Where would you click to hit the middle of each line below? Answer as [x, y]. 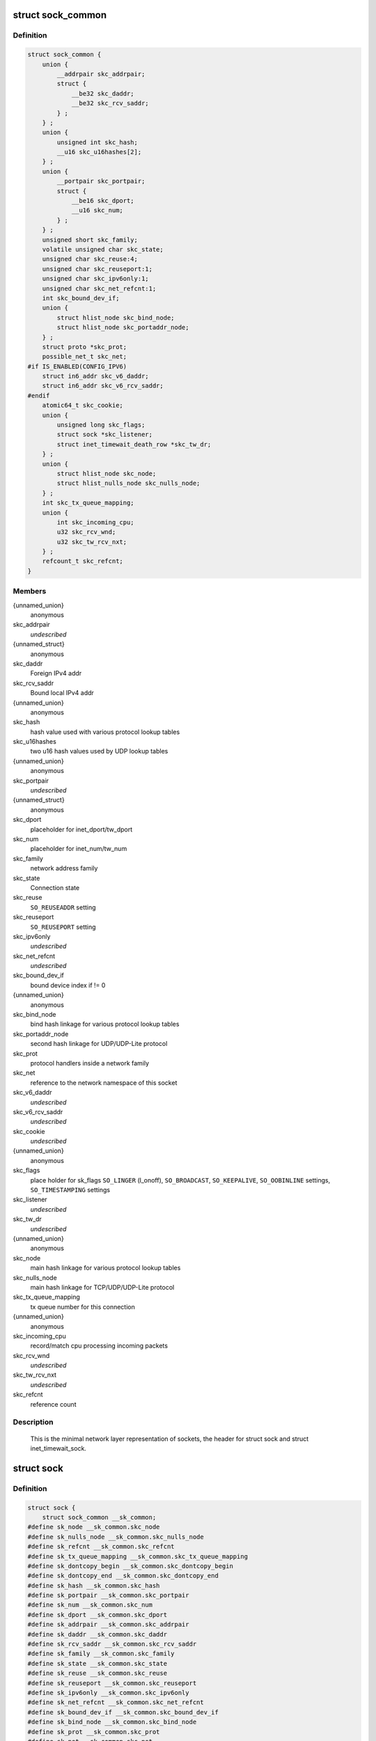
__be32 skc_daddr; [103, 93]
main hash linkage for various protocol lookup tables [105, 1268]
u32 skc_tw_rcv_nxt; [92, 542]
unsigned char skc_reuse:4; [90, 259]
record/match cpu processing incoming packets [99, 1346]
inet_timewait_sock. [58, 1448]
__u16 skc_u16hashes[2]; [99, 152]
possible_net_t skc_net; [85, 357]
